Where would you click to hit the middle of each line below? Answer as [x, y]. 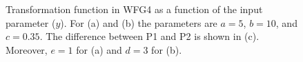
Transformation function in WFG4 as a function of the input [134, 9]
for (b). [167, 49]
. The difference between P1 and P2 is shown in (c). [149, 36]
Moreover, [27, 49]
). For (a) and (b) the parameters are [139, 22]
